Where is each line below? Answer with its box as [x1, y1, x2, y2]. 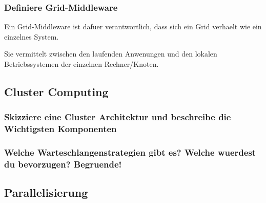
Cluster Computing [4, 83, 109, 99]
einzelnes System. [4, 31, 59, 42]
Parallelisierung [4, 184, 88, 200]
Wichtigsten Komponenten [4, 122, 117, 135]
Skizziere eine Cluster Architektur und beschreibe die [4, 110, 231, 123]
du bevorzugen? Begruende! [4, 157, 122, 170]
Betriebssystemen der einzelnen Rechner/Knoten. [4, 59, 159, 69]
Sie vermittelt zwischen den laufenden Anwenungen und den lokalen [4, 48, 217, 59]
